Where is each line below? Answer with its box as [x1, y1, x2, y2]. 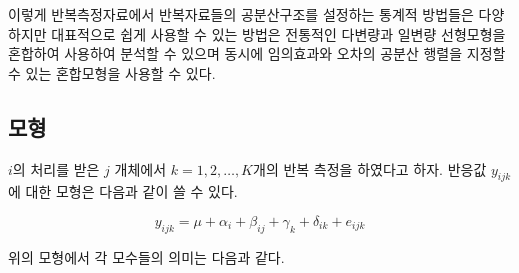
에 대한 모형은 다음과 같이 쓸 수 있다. [8, 181, 238, 202]
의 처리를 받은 [12, 158, 100, 179]
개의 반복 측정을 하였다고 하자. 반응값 [253, 158, 487, 179]
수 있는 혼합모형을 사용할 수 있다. [8, 62, 216, 83]
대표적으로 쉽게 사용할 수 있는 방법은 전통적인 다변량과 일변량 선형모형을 [51, 23, 506, 44]
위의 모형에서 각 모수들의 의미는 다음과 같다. [8, 246, 285, 267]
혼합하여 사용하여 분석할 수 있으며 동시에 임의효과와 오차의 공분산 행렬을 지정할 [8, 43, 506, 64]
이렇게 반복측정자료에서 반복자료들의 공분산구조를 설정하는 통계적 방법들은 [8, 4, 474, 24]
